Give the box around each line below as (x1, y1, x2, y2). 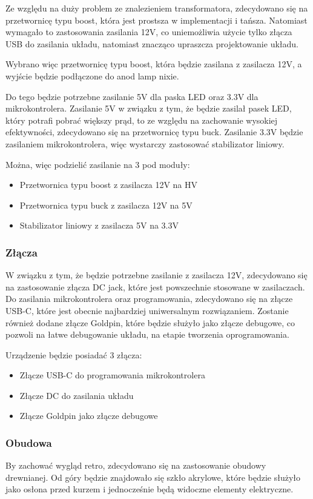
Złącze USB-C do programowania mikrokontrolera (19, 369, 205, 381)
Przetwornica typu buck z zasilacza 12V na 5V (19, 198, 193, 211)
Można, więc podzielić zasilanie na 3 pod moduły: (5, 158, 190, 170)
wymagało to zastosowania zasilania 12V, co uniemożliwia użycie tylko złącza (5, 25, 292, 38)
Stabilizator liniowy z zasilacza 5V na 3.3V (19, 219, 179, 232)
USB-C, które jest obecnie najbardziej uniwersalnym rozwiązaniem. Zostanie (5, 304, 289, 316)
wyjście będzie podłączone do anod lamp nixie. (5, 69, 179, 82)
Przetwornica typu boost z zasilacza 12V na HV (19, 178, 198, 191)
